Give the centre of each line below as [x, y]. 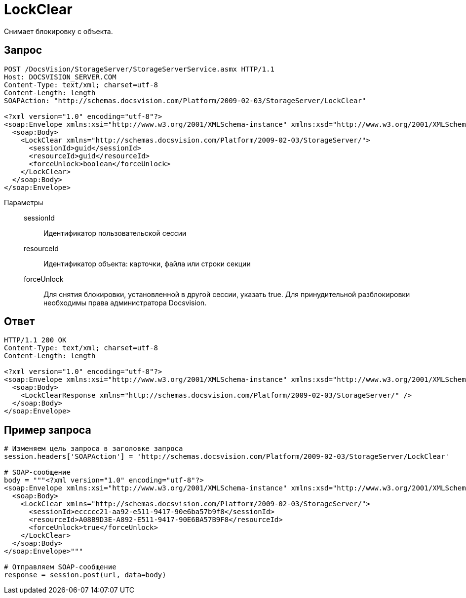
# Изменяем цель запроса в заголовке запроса [94, 449]
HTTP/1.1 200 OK [35, 340]
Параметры [24, 202]
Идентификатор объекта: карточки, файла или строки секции [147, 263]
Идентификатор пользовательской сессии [115, 233]
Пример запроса [48, 430]
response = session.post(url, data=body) [85, 575]
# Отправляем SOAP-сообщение [60, 567]
